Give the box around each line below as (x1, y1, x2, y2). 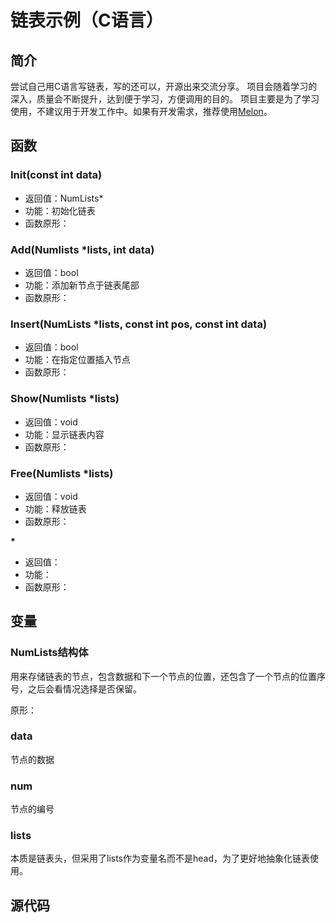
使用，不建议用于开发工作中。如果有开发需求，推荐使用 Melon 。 (10, 106, 273, 117)
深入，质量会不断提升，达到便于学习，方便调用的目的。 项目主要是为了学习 (10, 93, 320, 105)
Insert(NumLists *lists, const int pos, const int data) (10, 317, 268, 331)
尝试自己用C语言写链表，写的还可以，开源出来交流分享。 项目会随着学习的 (10, 81, 318, 92)
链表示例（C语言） (10, 9, 164, 32)
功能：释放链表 (24, 502, 87, 515)
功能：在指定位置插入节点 (24, 354, 131, 366)
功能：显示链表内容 (24, 428, 105, 440)
